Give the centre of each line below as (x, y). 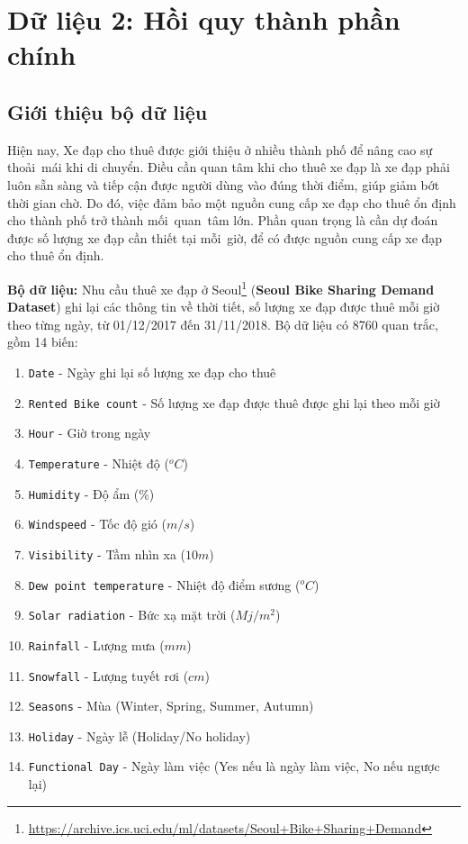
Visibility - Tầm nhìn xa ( (107, 554)
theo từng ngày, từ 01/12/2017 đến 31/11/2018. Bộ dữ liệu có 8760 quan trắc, (223, 324)
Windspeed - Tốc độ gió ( (97, 524)
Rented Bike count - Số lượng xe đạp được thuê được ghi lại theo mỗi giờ (234, 402)
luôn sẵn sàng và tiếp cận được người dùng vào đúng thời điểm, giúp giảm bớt (224, 184)
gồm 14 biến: (43, 342)
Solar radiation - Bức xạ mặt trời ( (132, 615)
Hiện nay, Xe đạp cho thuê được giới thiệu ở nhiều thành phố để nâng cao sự (220, 149)
